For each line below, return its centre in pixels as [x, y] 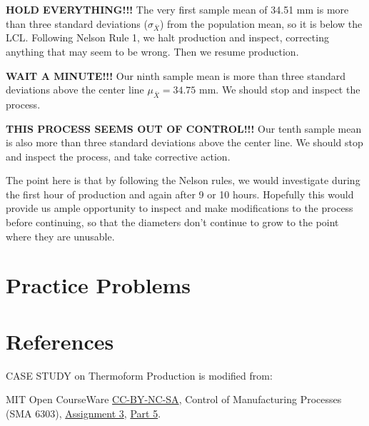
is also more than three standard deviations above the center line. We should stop [184, 142]
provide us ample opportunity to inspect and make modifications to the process [180, 208]
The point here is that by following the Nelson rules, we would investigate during [183, 180]
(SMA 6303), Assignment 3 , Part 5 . [84, 413]
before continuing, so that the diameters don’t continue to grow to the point [172, 222]
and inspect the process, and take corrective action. [118, 156]
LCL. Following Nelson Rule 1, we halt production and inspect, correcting [167, 37]
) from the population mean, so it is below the [261, 23]
